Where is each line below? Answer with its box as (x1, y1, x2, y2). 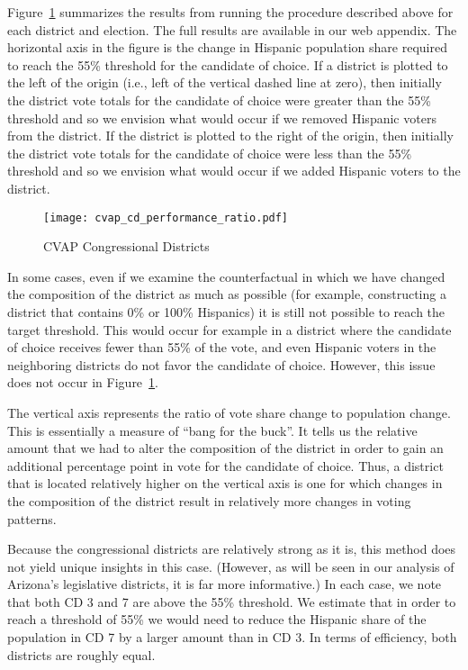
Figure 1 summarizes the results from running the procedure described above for (7, 3, 454, 21)
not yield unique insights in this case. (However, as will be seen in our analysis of (7, 557, 454, 575)
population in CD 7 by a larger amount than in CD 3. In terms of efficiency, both (7, 628, 457, 647)
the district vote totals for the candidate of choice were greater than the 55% (7, 90, 431, 109)
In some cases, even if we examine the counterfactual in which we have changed (7, 267, 445, 285)
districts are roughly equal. (7, 645, 156, 664)
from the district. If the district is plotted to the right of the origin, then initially (7, 126, 454, 145)
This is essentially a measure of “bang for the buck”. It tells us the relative (7, 421, 418, 439)
